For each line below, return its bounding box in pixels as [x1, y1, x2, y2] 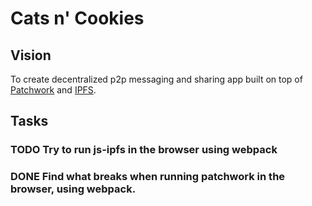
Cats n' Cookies [10, 7, 145, 30]
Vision [10, 47, 52, 64]
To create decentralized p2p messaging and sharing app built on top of [10, 73, 303, 85]
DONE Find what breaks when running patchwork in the [10, 170, 286, 184]
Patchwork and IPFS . [10, 84, 97, 96]
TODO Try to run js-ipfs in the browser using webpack [10, 143, 278, 157]
